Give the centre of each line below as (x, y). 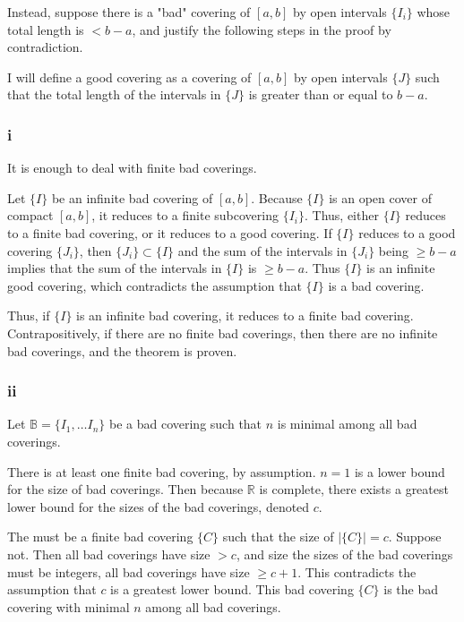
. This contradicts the (357, 571)
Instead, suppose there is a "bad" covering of (129, 12)
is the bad (411, 589)
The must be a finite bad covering (100, 537)
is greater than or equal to (321, 94)
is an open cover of (380, 197)
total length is (46, 29)
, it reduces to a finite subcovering (185, 215)
